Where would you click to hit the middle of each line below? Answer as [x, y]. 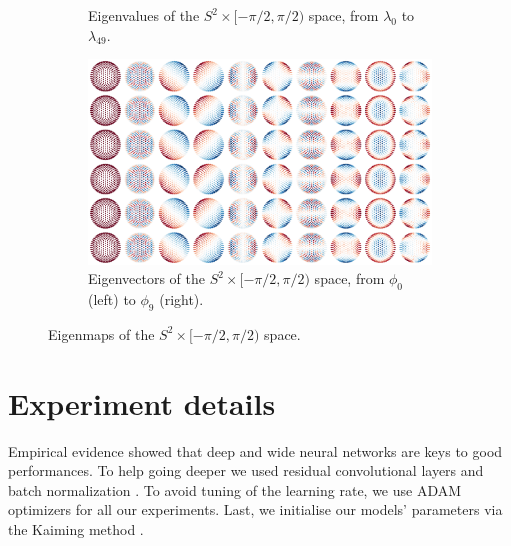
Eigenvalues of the [144, 15]
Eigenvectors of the [146, 278]
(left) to [112, 299]
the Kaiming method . [76, 529]
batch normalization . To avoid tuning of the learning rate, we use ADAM [235, 489]
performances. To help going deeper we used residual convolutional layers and [246, 470]
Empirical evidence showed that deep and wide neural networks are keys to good [255, 450]
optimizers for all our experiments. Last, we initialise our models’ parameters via [255, 509]
